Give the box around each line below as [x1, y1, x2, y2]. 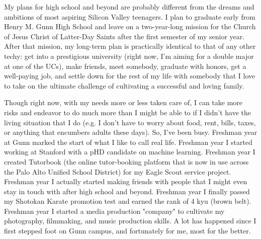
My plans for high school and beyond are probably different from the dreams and [4, 2, 254, 12]
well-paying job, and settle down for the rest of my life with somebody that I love [4, 70, 255, 81]
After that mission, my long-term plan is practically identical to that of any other [4, 41, 256, 51]
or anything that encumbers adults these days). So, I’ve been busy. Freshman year [4, 127, 257, 137]
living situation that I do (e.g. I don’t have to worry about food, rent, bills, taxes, [4, 117, 256, 127]
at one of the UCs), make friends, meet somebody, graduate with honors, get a [4, 60, 246, 71]
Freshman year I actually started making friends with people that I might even [4, 176, 247, 187]
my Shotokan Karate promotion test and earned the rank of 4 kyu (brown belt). [4, 196, 251, 206]
